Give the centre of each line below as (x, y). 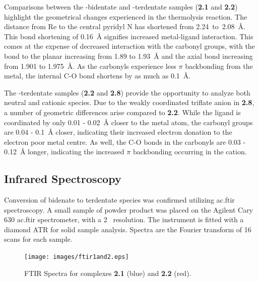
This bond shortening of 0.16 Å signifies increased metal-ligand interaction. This (129, 36)
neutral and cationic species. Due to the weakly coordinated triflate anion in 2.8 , (129, 102)
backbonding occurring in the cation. (190, 152)
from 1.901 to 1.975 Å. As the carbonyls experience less (90, 66)
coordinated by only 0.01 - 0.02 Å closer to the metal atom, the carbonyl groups (128, 122)
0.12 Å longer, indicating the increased (64, 152)
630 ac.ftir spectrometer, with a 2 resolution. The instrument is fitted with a (124, 219)
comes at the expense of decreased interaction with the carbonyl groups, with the (129, 46)
